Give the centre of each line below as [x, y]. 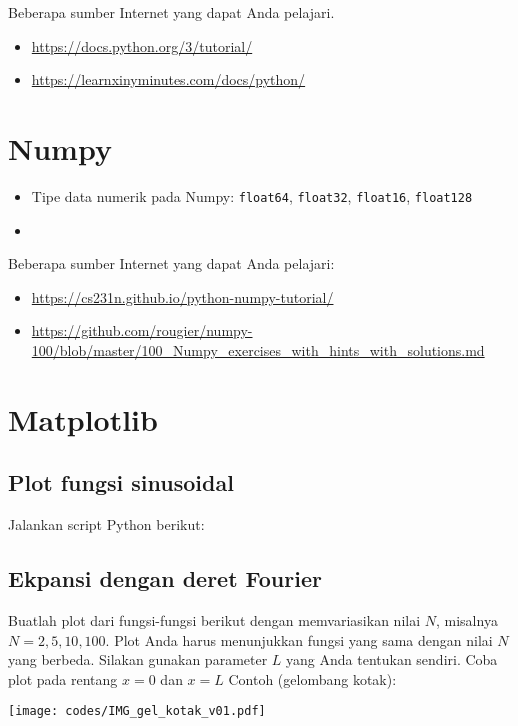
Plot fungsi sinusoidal [121, 482]
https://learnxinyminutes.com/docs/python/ [168, 79]
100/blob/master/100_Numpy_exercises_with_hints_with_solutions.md [258, 349]
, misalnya [466, 619]
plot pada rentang [63, 678]
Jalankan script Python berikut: [106, 524]
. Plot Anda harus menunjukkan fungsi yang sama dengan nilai [299, 639]
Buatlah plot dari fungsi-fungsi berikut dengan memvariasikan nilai [214, 619]
